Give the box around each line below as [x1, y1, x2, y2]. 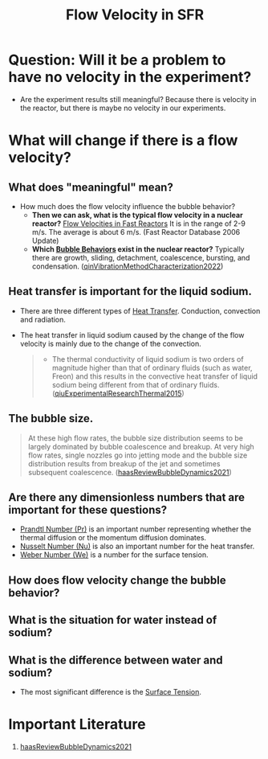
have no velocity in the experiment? [8, 68, 252, 86]
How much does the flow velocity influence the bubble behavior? [19, 201, 235, 211]
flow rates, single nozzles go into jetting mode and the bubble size [27, 450, 248, 460]
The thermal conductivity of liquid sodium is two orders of [51, 354, 244, 363]
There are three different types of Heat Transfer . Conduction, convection [19, 306, 261, 315]
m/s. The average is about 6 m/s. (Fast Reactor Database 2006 [31, 227, 241, 236]
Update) [31, 236, 59, 245]
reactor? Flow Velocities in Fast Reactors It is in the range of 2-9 [31, 219, 246, 228]
